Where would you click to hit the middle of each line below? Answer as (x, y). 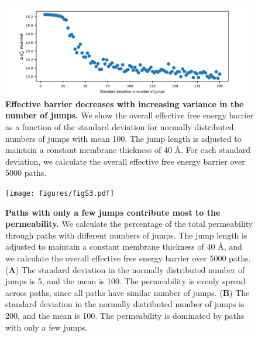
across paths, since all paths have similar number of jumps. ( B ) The (128, 292)
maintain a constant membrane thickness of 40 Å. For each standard (128, 150)
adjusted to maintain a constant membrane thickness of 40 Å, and (124, 246)
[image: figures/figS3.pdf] (60, 194)
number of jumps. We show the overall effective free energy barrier (129, 115)
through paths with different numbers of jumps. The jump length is (126, 235)
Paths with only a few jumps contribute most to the (113, 212)
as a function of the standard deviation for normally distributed (120, 127)
